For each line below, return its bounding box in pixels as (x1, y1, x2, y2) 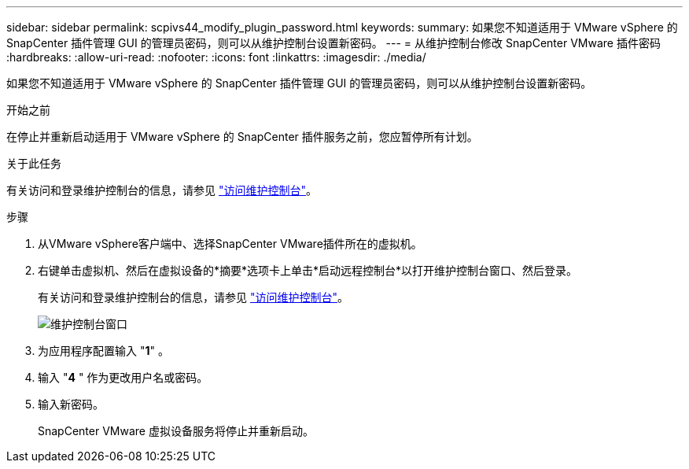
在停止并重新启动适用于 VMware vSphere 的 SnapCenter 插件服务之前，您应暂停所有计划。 (6, 130, 478, 143)
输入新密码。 (38, 397, 104, 411)
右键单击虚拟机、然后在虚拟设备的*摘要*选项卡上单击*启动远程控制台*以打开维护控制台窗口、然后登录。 (38, 264, 578, 277)
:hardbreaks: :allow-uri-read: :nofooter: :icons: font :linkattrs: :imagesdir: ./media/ (6, 50, 426, 64)
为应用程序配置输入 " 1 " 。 (38, 344, 169, 357)
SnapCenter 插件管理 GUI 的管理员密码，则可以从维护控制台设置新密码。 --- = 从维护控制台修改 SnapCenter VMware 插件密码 (6, 36, 661, 50)
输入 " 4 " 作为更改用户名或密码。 (38, 371, 208, 384)
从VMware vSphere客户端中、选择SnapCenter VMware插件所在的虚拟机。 (38, 237, 422, 250)
